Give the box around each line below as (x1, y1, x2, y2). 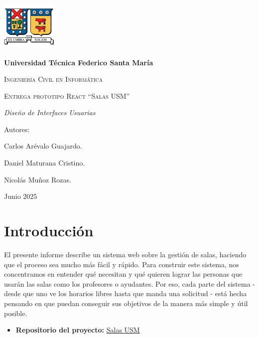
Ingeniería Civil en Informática (4, 74, 103, 84)
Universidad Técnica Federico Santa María (4, 57, 153, 67)
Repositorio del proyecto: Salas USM (15, 325, 140, 335)
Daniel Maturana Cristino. (4, 158, 85, 168)
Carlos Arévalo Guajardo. (4, 141, 82, 151)
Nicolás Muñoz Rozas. (4, 174, 71, 184)
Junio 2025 (4, 191, 37, 201)
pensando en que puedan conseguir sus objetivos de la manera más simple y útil (4, 298, 248, 308)
